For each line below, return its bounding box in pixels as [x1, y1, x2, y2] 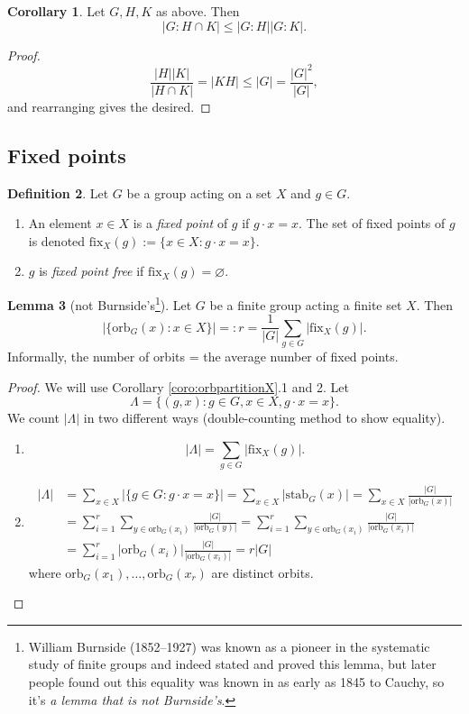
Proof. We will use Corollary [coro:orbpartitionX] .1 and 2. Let [7, 377, 349, 396]
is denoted [28, 231, 86, 250]
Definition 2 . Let [7, 183, 109, 202]
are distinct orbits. [211, 563, 314, 581]
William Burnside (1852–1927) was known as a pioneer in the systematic [28, 636, 430, 655]
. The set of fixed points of [298, 214, 446, 233]
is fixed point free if [39, 261, 144, 280]
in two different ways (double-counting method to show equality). [83, 408, 446, 427]
